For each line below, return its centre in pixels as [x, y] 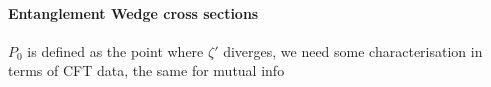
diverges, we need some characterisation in [353, 50]
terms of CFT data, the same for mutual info [146, 70]
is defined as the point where [115, 50]
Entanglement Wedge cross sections [133, 12]
